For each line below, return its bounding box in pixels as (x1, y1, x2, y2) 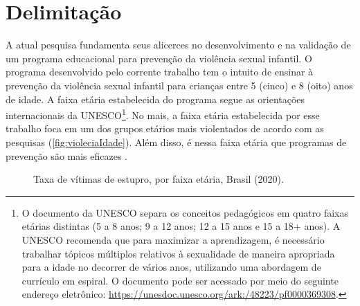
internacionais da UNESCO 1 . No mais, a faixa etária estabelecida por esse (6, 106, 320, 122)
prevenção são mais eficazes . (6, 148, 128, 163)
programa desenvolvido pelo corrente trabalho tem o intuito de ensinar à (6, 64, 314, 79)
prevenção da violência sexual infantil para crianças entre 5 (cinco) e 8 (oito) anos (6, 78, 353, 92)
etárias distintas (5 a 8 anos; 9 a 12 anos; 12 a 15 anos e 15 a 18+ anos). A (21, 219, 341, 233)
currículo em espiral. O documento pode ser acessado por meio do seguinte (21, 273, 339, 287)
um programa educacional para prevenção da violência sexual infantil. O (6, 51, 312, 65)
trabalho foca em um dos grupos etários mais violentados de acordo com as (6, 121, 324, 136)
